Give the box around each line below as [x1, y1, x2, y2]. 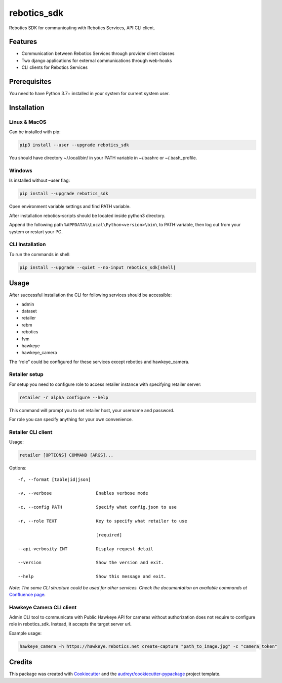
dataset [21, 308, 37, 314]
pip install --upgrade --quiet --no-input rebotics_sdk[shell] [19, 264, 176, 270]
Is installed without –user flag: [9, 177, 70, 183]
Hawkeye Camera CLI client [9, 604, 77, 611]
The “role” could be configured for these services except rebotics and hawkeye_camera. [9, 359, 190, 365]
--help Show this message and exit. [18, 574, 166, 579]
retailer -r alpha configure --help [19, 394, 109, 400]
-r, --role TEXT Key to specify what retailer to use [18, 518, 187, 524]
